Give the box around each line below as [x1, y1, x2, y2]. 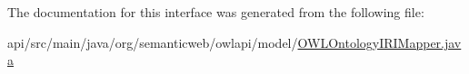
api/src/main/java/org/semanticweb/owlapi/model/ [7, 32, 298, 51]
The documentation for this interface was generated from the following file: [7, 3, 424, 21]
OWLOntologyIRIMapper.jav [297, 32, 462, 51]
